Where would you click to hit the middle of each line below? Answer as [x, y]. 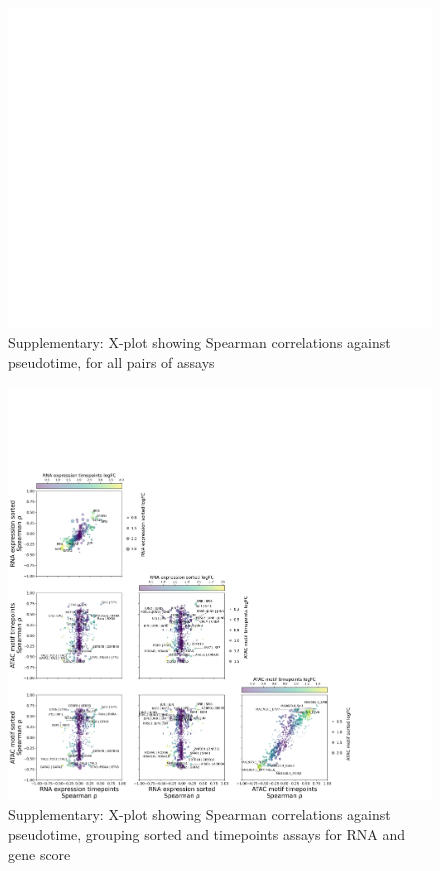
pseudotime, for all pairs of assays [111, 362]
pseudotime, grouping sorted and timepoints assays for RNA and [207, 833]
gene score [39, 853]
